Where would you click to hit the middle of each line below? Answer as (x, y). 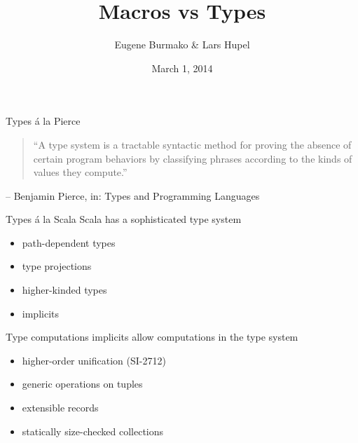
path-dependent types (69, 242)
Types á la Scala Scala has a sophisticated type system (124, 219)
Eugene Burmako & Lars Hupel (182, 45)
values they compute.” (80, 172)
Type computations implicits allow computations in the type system (152, 337)
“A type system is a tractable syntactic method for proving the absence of (192, 144)
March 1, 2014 (182, 68)
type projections (57, 266)
